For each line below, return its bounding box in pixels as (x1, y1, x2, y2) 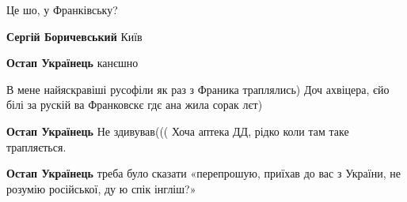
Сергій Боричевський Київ (6, 28, 143, 44)
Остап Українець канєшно (6, 54, 139, 71)
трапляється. (6, 138, 67, 155)
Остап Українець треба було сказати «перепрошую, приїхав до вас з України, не (6, 165, 401, 181)
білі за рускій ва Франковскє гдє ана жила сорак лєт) (6, 96, 263, 113)
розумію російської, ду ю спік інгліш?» (6, 180, 196, 196)
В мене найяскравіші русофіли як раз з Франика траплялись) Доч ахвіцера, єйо (6, 80, 390, 97)
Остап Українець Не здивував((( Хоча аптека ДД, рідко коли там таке (6, 122, 349, 139)
